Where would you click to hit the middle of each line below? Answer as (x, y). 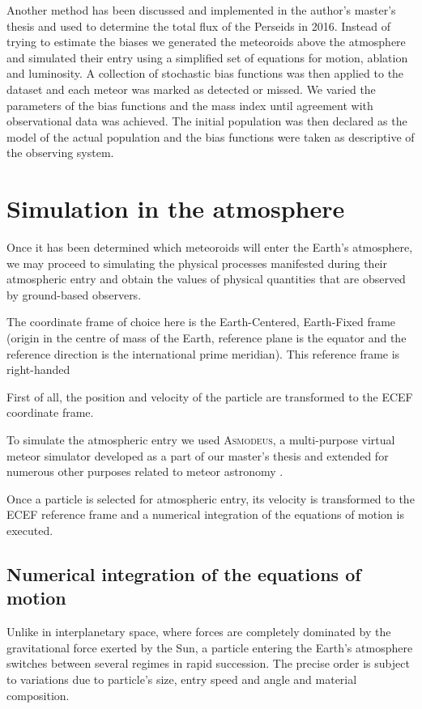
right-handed (38, 369)
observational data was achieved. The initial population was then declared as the (207, 121)
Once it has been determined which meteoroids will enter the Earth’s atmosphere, (210, 247)
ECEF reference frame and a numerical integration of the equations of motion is (205, 514)
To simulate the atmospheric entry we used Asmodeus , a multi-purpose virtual (201, 439)
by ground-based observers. (74, 294)
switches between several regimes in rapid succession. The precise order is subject (208, 663)
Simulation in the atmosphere (176, 208)
